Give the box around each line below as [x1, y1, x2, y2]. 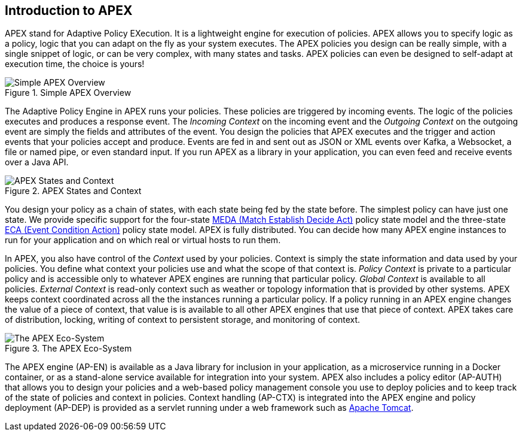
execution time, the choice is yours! [5, 59, 145, 69]
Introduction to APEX [5, 3, 133, 18]
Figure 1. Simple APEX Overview [5, 87, 132, 98]
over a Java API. [5, 157, 69, 168]
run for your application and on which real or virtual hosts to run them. [5, 235, 281, 246]
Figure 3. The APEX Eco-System [5, 343, 132, 354]
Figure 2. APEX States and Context [5, 186, 142, 196]
